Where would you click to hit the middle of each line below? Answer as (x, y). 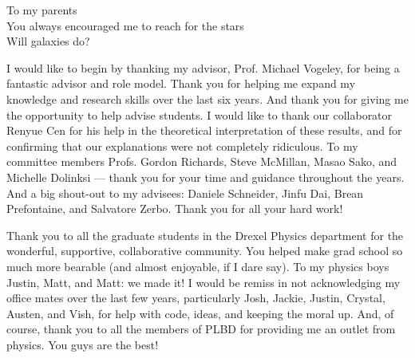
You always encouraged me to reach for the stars (125, 25)
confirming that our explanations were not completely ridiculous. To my (182, 146)
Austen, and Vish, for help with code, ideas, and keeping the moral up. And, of (200, 313)
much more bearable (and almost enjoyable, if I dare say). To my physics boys (198, 266)
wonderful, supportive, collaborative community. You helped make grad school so (205, 251)
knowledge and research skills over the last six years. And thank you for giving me (207, 98)
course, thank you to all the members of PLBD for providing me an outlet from (201, 329)
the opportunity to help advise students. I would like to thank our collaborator (200, 114)
